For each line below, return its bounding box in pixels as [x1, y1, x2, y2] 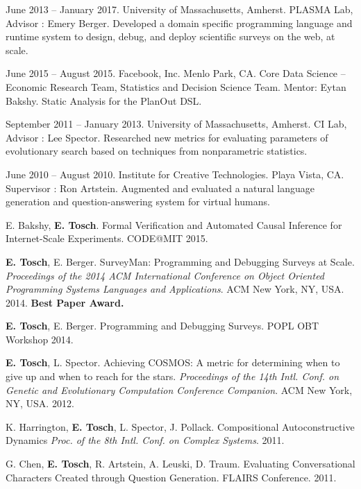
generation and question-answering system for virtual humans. [6, 194, 270, 209]
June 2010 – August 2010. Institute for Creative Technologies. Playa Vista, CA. [6, 166, 344, 181]
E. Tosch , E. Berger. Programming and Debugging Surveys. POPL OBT [6, 318, 319, 333]
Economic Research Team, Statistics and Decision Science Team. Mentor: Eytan [6, 79, 346, 94]
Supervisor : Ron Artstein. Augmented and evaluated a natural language [6, 180, 315, 195]
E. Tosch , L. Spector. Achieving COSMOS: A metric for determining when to [6, 355, 340, 370]
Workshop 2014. [6, 332, 74, 346]
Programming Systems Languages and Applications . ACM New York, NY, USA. [6, 282, 344, 296]
